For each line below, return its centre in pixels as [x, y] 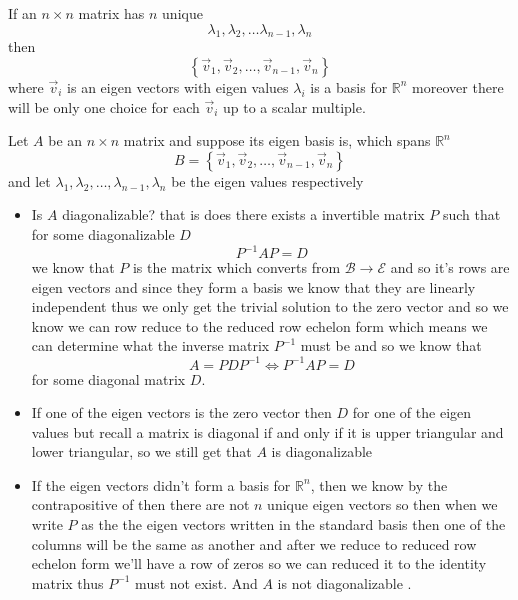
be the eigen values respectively [267, 180]
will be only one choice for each [104, 106]
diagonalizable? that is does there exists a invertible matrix [243, 214]
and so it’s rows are [450, 267]
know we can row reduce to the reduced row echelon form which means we [259, 325]
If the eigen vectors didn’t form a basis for [161, 484]
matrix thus [67, 582]
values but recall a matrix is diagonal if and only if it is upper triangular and [267, 431]
